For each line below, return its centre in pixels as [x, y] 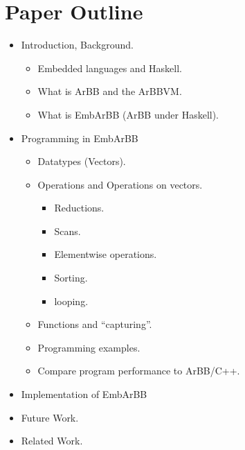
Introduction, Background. [77, 45]
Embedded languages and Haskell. [110, 68]
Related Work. [52, 441]
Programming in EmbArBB [80, 138]
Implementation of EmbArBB [84, 394]
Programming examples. [89, 347]
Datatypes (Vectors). [82, 161]
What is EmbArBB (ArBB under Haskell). [128, 114]
